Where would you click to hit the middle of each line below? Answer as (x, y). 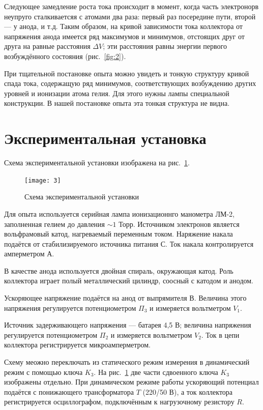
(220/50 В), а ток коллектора (188, 391)
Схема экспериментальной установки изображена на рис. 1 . (97, 163)
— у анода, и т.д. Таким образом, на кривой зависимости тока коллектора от (123, 26)
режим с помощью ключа (43, 372)
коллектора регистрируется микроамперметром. (77, 345)
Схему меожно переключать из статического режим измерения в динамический (127, 362)
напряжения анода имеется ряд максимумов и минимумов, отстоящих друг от (124, 36)
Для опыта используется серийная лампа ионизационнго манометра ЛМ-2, (119, 213)
